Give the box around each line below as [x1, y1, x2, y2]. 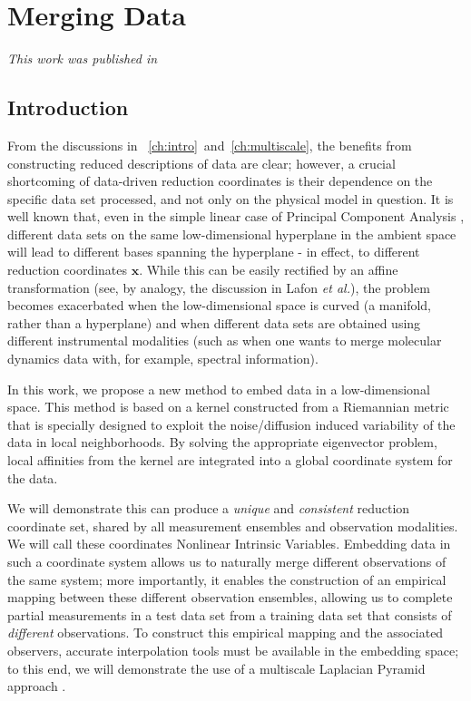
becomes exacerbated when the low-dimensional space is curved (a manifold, [7, 296, 432, 315]
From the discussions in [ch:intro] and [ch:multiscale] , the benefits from [7, 135, 412, 154]
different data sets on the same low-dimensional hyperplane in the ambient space [7, 224, 456, 243]
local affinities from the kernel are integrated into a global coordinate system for [7, 451, 453, 470]
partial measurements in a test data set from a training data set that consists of [7, 605, 452, 624]
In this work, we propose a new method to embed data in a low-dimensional [7, 379, 430, 398]
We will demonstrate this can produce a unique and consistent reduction [7, 499, 410, 518]
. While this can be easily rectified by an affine [139, 260, 398, 279]
